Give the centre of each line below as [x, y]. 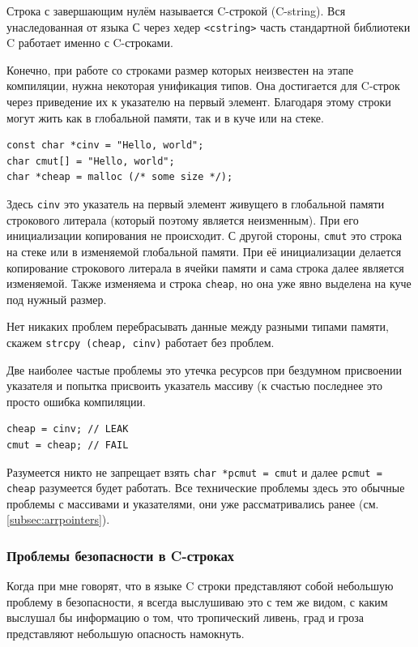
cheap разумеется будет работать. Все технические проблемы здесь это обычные [206, 488]
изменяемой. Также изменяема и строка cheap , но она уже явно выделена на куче [209, 283]
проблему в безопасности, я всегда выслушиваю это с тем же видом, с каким [197, 601]
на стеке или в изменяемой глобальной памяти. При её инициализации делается [204, 251]
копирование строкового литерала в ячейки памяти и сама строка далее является [205, 267]
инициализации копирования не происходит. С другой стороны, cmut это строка [204, 236]
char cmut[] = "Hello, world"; [91, 161]
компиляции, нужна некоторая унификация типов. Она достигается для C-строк [203, 86]
